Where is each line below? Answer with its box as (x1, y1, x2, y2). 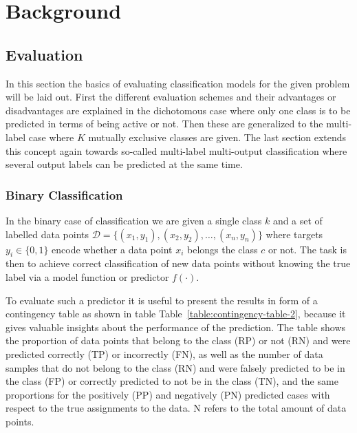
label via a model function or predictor (6, 269, 169, 284)
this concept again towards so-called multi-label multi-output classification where (6, 143, 347, 158)
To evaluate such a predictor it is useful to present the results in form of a (6, 293, 318, 307)
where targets (266, 226, 323, 241)
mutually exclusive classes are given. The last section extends (88, 129, 347, 144)
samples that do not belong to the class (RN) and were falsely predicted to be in (6, 360, 345, 374)
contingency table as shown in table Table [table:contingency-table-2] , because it (6, 306, 346, 321)
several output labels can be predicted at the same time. (6, 157, 243, 171)
